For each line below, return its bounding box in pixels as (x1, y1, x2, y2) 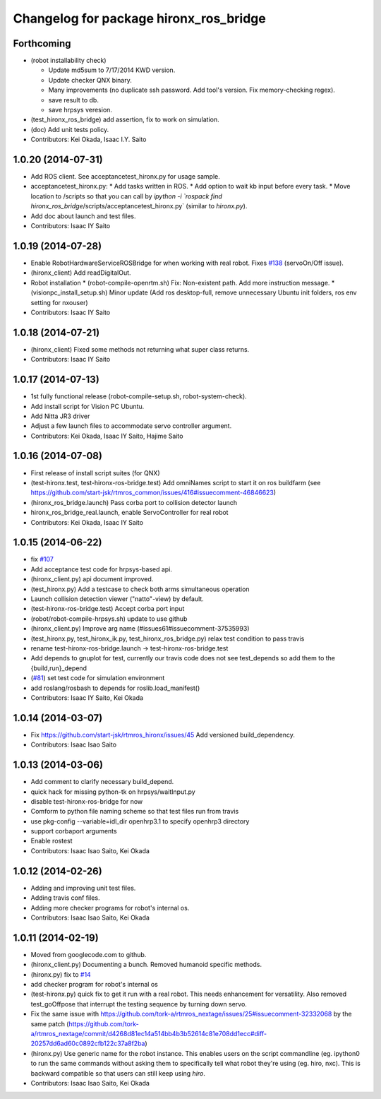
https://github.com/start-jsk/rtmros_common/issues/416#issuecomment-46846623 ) (30, 488, 277, 497)
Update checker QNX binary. (48, 76, 132, 84)
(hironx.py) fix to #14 (30, 970, 91, 978)
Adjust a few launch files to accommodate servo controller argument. (30, 422, 232, 430)
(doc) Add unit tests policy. (30, 125, 109, 133)
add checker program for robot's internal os (30, 980, 158, 988)
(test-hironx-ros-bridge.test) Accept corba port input (30, 605, 185, 613)
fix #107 (30, 555, 54, 564)
